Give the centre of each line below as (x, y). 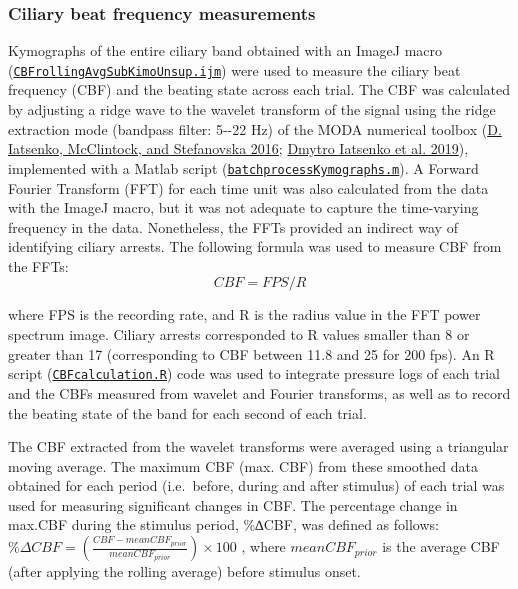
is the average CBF (441, 546)
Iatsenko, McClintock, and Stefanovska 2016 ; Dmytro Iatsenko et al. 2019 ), (238, 148)
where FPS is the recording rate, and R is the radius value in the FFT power (244, 314)
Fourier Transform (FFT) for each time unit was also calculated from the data (248, 187)
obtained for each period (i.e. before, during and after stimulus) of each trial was (256, 485)
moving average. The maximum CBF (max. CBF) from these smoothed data (243, 465)
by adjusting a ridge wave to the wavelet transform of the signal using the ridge (252, 109)
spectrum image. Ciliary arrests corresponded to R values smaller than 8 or (239, 334)
